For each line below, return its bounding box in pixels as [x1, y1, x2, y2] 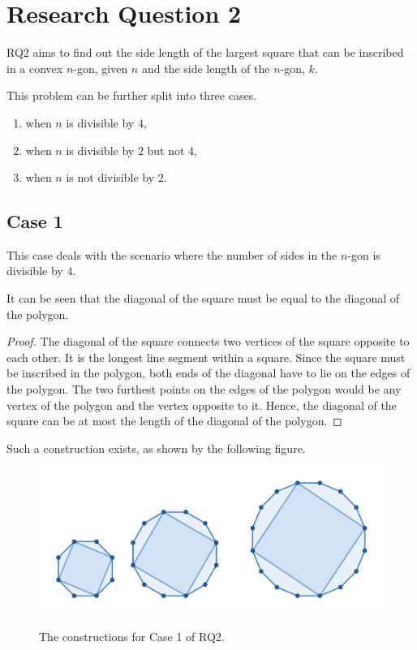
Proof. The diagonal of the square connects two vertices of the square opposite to [6, 333, 410, 350]
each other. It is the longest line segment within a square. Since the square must [6, 348, 406, 365]
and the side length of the [141, 59, 270, 76]
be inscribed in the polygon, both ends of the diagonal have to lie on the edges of [6, 364, 411, 381]
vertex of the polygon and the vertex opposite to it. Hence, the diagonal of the [6, 396, 397, 413]
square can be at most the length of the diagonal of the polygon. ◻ [6, 412, 342, 429]
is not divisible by [66, 169, 155, 186]
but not [147, 141, 185, 158]
